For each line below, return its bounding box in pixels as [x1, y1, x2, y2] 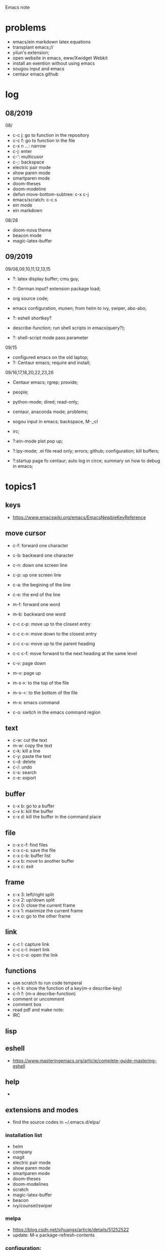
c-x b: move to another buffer [12, 858, 74, 864]
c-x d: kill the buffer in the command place [12, 814, 101, 820]
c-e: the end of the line [12, 591, 61, 597]
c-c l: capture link [12, 941, 50, 947]
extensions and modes [5, 1106, 78, 1114]
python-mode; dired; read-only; [12, 398, 79, 405]
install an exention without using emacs [12, 60, 95, 66]
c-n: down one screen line [12, 562, 67, 568]
